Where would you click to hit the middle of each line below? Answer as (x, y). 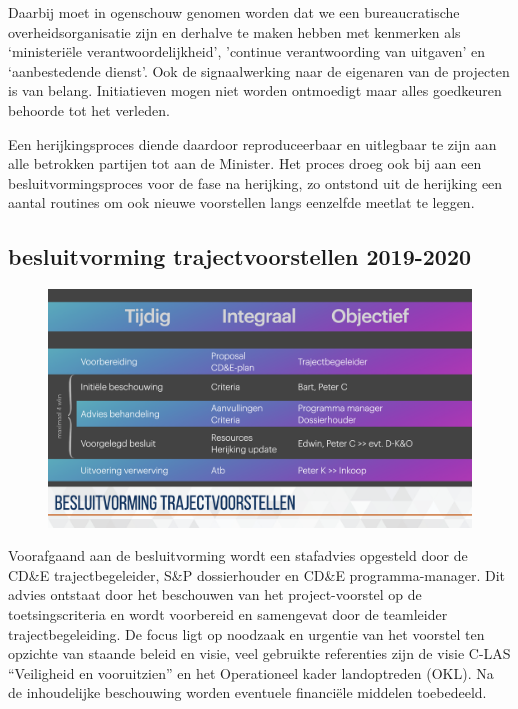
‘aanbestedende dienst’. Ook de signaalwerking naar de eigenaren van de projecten (259, 70)
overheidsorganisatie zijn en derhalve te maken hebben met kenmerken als (234, 31)
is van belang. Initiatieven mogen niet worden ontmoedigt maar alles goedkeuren (255, 90)
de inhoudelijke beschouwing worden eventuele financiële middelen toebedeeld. (247, 692)
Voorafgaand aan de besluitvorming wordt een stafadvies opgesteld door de (238, 555)
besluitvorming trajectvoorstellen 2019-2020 (240, 256)
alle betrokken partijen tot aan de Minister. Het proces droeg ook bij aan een (245, 163)
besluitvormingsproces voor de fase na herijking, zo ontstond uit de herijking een (255, 182)
